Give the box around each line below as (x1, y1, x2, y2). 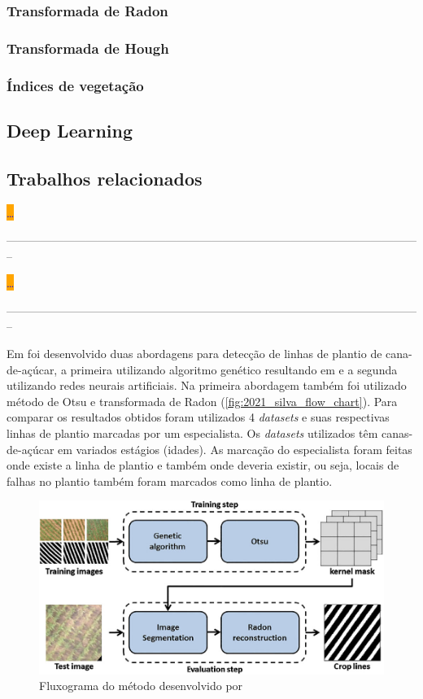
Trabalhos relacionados (7, 165, 203, 190)
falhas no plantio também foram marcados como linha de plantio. (7, 472, 333, 489)
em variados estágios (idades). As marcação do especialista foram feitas (58, 440, 412, 457)
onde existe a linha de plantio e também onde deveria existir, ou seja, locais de (7, 457, 399, 474)
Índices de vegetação (7, 75, 144, 95)
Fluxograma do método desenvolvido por (39, 677, 243, 694)
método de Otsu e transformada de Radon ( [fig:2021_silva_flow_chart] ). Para (7, 392, 398, 409)
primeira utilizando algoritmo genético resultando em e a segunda (70, 360, 398, 378)
